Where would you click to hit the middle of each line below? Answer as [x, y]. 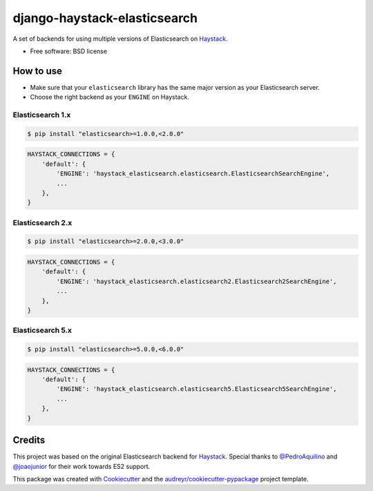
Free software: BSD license [68, 51]
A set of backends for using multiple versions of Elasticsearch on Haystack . [120, 39]
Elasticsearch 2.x [42, 222]
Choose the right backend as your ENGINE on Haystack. [110, 97]
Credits [29, 440]
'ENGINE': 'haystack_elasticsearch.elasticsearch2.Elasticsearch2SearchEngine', [197, 281]
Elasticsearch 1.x [42, 115]
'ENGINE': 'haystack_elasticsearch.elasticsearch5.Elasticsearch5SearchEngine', [197, 389]
